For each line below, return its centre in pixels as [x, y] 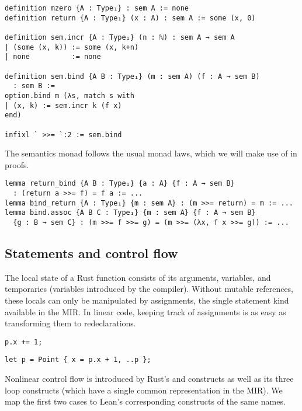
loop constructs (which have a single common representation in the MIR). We [144, 390]
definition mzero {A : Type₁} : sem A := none [97, 8]
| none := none [53, 57]
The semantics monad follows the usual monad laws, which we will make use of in [151, 153]
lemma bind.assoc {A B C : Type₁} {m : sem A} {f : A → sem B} [130, 213]
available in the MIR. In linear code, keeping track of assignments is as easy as [145, 311]
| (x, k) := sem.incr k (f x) [63, 105]
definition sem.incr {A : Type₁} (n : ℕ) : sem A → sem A [120, 37]
